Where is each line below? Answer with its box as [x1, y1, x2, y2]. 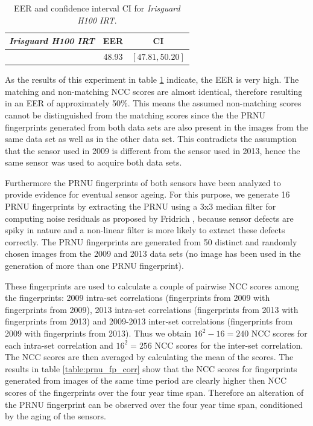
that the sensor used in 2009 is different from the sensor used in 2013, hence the [5, 144, 300, 157]
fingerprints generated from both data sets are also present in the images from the [5, 120, 308, 133]
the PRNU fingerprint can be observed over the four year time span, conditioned [5, 398, 303, 410]
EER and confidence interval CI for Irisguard [14, 2, 180, 14]
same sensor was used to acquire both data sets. [5, 156, 182, 169]
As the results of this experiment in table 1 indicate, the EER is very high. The [5, 73, 299, 86]
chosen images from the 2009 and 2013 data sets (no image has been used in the [5, 247, 301, 260]
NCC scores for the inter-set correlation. [154, 338, 303, 351]
